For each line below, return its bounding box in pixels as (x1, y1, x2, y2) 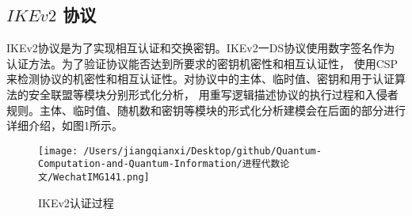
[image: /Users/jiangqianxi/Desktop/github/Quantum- (38, 145, 322, 157)
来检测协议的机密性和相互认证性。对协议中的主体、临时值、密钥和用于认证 (6, 70, 395, 87)
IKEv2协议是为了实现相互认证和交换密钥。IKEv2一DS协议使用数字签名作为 (6, 40, 395, 56)
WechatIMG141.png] (53, 172, 150, 184)
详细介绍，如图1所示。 (6, 117, 123, 134)
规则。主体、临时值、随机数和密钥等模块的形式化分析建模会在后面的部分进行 (6, 101, 406, 118)
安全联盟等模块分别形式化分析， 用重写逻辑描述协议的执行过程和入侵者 (28, 85, 399, 102)
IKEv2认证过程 (38, 194, 114, 210)
